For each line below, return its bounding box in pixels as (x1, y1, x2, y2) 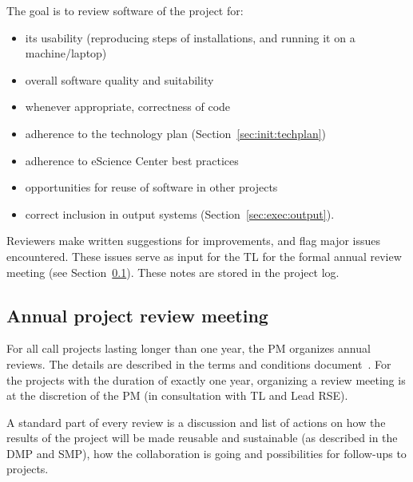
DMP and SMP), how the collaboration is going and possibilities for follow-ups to (6, 444, 407, 461)
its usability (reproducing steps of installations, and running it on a (25, 29, 355, 45)
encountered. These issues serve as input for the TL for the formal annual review (6, 247, 402, 264)
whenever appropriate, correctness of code (25, 98, 231, 115)
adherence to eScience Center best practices (25, 152, 239, 168)
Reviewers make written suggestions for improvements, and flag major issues (6, 232, 381, 249)
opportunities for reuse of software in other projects (25, 179, 278, 196)
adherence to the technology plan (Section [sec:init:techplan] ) (25, 124, 327, 141)
